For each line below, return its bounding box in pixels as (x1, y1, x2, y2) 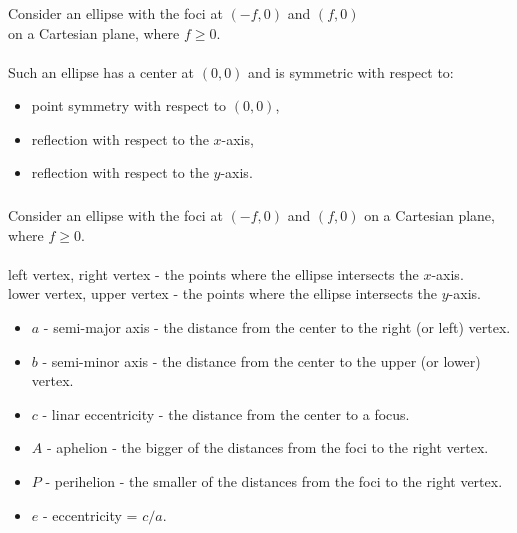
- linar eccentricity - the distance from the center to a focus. (42, 403, 410, 424)
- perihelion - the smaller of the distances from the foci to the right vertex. (45, 470, 503, 491)
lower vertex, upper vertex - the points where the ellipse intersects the (8, 283, 438, 304)
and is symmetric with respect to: (248, 61, 454, 82)
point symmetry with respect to (31, 95, 227, 116)
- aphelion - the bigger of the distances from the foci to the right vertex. (46, 437, 489, 458)
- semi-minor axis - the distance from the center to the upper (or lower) (42, 350, 481, 371)
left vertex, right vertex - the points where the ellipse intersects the (8, 263, 419, 284)
